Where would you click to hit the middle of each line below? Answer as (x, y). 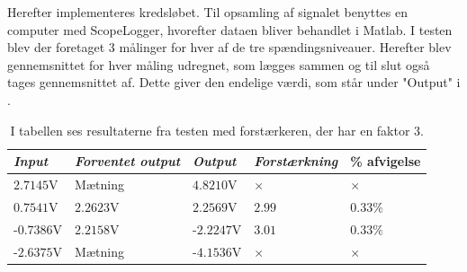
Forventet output (128, 161)
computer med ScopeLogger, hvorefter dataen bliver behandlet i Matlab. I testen (230, 29)
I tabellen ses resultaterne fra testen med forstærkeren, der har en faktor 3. (217, 130)
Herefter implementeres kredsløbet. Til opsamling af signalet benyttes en (208, 12)
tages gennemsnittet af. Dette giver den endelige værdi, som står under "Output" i (234, 82)
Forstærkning (296, 161)
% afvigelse (386, 161)
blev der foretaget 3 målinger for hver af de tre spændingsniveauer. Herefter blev (229, 47)
